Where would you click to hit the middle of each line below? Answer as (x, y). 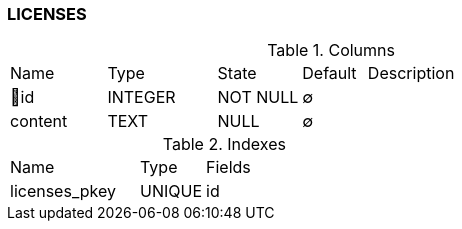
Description (411, 73)
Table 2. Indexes (224, 144)
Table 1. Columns (331, 50)
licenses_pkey (63, 191)
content (39, 121)
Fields (228, 167)
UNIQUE (171, 191)
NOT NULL (258, 97)
